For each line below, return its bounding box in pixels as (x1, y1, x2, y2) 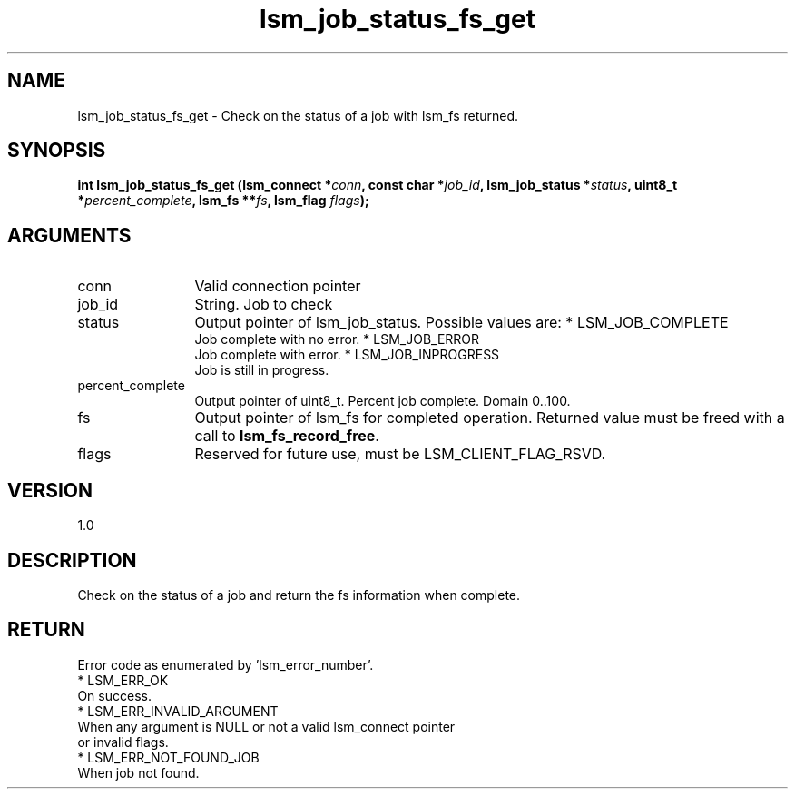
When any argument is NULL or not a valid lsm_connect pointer (77, 718, 456, 734)
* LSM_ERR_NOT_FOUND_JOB (77, 749, 260, 765)
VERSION (7, 478, 93, 502)
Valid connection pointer (194, 277, 361, 296)
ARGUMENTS (7, 223, 132, 247)
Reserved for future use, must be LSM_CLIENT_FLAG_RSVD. (194, 445, 606, 464)
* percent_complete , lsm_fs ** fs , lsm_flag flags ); (77, 192, 369, 209)
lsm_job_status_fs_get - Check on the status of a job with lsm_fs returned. (77, 107, 519, 123)
